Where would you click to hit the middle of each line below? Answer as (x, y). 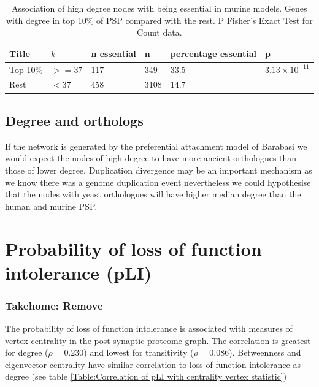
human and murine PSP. (51, 206)
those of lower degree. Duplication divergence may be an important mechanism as (159, 170)
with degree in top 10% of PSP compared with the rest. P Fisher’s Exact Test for (159, 20)
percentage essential (213, 53)
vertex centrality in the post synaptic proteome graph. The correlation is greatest (158, 340)
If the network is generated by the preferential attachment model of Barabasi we (156, 146)
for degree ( (27, 352)
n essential (113, 53)
